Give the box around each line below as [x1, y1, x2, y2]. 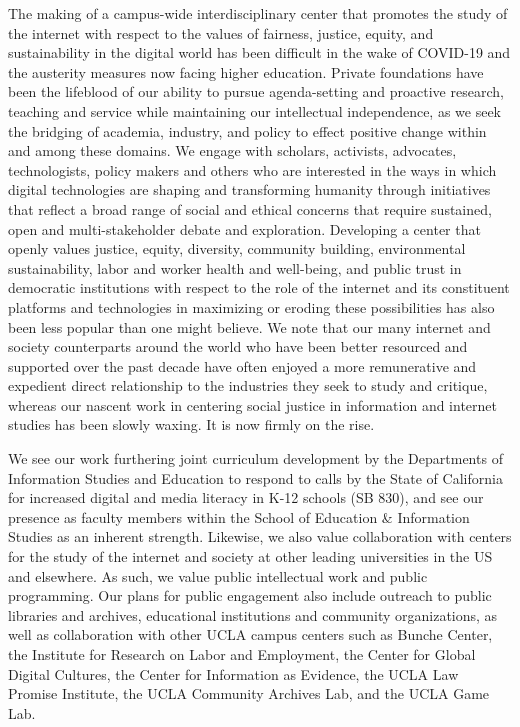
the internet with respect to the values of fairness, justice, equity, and [8, 22, 434, 43]
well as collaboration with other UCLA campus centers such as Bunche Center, [8, 624, 493, 645]
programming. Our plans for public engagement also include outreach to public [8, 585, 492, 606]
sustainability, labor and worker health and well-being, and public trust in [8, 257, 462, 278]
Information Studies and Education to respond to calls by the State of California [8, 467, 503, 488]
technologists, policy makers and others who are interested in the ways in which [8, 159, 497, 180]
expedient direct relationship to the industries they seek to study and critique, [8, 375, 488, 396]
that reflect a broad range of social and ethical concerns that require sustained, [8, 198, 492, 219]
